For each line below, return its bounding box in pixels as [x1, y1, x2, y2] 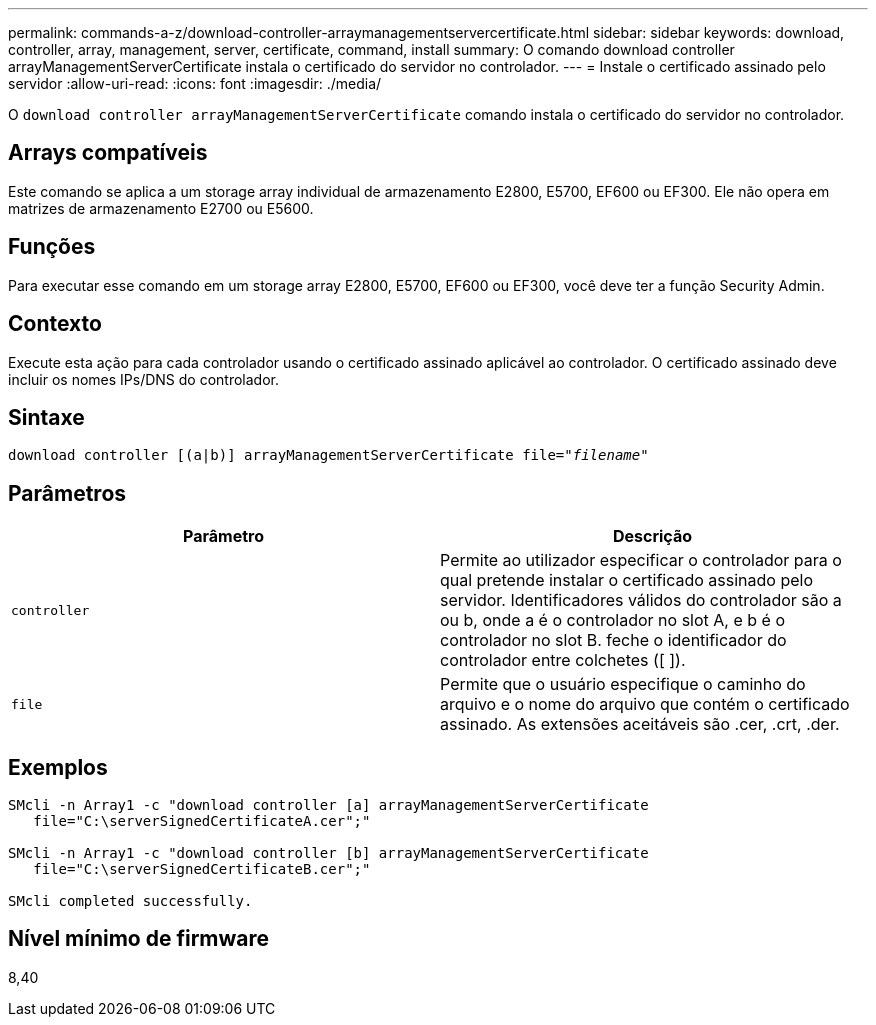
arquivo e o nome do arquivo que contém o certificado [440, 694, 850, 715]
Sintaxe [8, 404, 85, 430]
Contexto [8, 311, 102, 337]
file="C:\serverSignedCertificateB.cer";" [33, 861, 371, 878]
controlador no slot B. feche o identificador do [440, 630, 787, 651]
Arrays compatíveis [8, 140, 208, 166]
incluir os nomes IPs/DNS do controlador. [8, 370, 280, 388]
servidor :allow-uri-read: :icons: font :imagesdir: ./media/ [8, 75, 382, 92]
